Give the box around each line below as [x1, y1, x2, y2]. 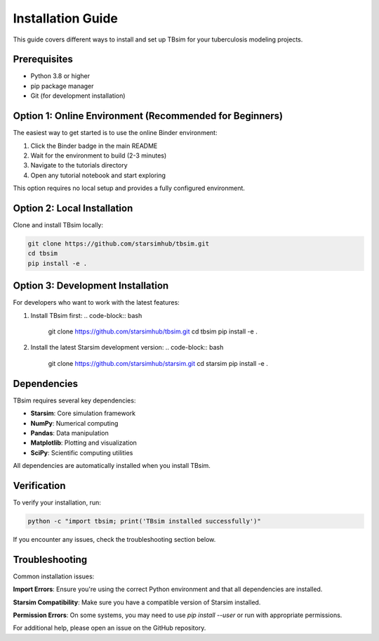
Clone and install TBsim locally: [13, 221, 104, 229]
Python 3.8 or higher [30, 72, 91, 80]
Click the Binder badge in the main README [30, 141, 158, 150]
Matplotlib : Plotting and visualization [30, 438, 137, 447]
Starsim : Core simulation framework [30, 409, 136, 418]
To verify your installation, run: [13, 498, 101, 507]
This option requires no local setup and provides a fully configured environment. [13, 184, 246, 193]
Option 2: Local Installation [13, 202, 133, 214]
